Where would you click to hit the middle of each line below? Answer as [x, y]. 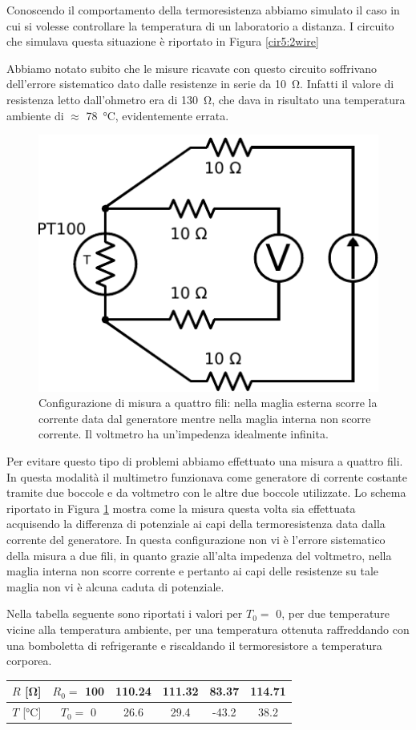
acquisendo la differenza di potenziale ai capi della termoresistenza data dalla [196, 524]
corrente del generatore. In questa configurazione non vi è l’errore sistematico [196, 539]
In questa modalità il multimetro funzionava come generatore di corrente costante [207, 476]
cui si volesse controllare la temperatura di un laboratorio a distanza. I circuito [200, 25]
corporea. [29, 661]
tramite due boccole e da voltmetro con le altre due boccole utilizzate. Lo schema [206, 492]
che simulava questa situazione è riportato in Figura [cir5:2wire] [163, 41]
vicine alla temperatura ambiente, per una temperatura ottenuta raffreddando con [208, 629]
